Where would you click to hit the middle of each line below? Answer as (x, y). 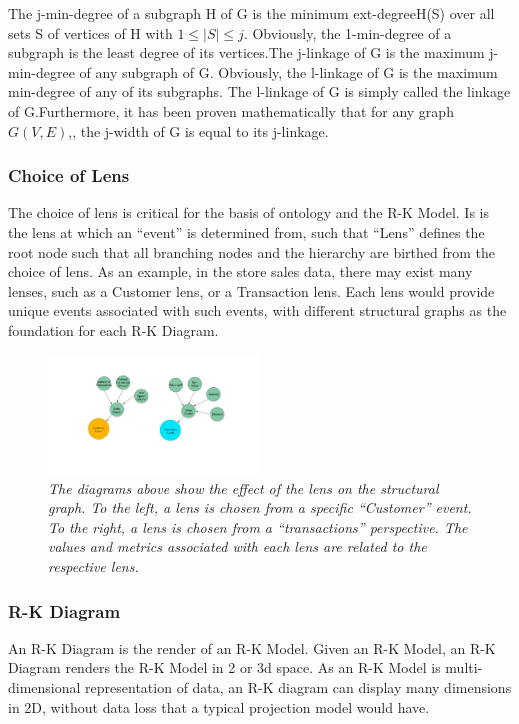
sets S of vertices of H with (90, 32)
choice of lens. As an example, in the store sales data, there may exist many (240, 271)
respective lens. (93, 566)
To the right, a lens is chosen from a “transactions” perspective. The (258, 526)
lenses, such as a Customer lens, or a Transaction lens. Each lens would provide (251, 290)
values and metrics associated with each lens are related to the (237, 546)
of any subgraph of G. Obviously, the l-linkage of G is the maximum (288, 71)
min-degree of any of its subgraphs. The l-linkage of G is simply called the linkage (259, 91)
